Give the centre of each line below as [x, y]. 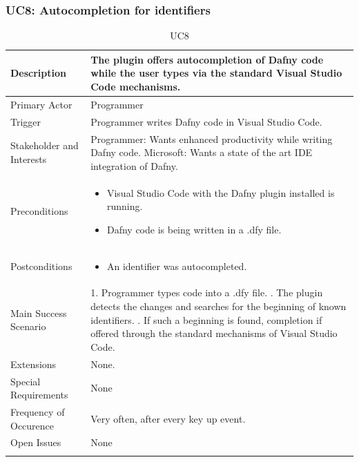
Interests [29, 158]
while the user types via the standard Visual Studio [216, 73]
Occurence [32, 425]
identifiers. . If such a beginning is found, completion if [206, 319]
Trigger [26, 121]
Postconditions [41, 266]
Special [26, 381]
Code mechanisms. [136, 86]
